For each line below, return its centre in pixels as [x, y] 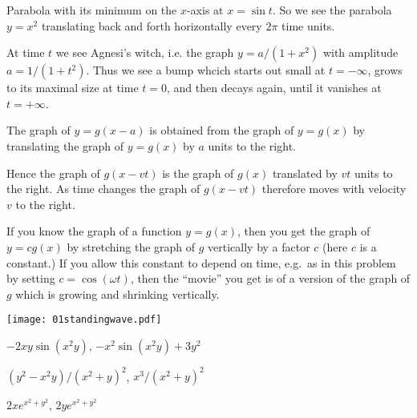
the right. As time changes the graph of [103, 189]
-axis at [205, 10]
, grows [385, 70]
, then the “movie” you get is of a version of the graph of [270, 278]
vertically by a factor [259, 246]
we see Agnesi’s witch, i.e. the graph [145, 52]
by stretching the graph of [131, 246]
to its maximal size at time [73, 88]
